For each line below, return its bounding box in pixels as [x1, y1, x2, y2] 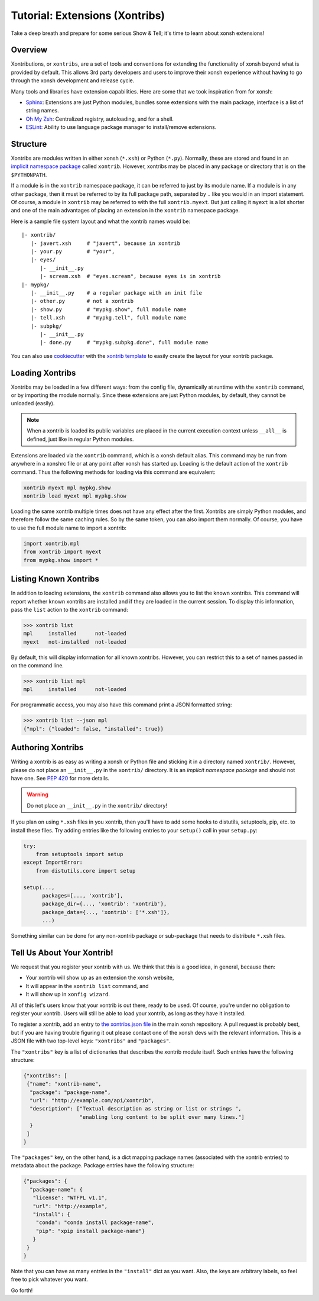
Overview [11, 45, 48, 55]
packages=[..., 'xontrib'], [42, 892, 123, 899]
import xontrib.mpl [23, 540, 80, 547]
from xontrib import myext [23, 548, 102, 556]
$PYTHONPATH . [11, 171, 47, 178]
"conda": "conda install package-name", [35, 1219, 155, 1226]
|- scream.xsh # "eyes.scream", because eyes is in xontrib [40, 273, 221, 280]
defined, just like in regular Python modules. [27, 435, 134, 443]
